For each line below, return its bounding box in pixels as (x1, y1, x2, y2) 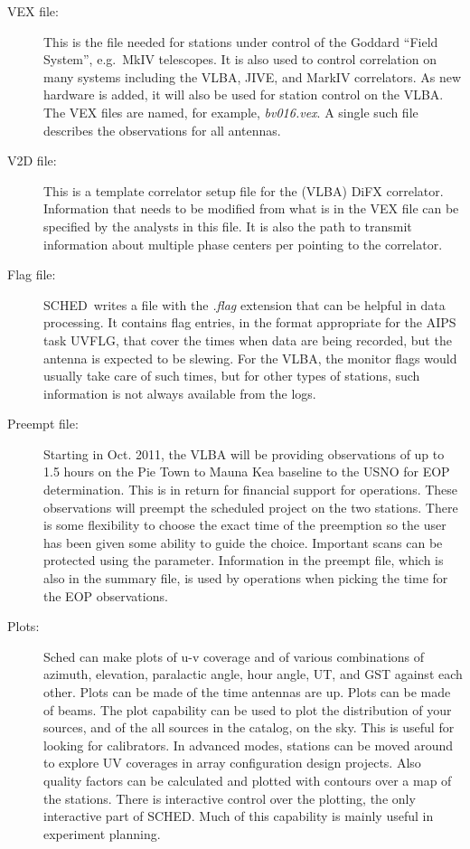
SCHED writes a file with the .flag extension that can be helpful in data (43, 295, 446, 314)
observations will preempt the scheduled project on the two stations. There (43, 497, 458, 516)
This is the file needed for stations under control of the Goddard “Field (43, 32, 438, 51)
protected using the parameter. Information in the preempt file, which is (43, 551, 444, 570)
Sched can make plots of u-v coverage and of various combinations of (43, 646, 425, 665)
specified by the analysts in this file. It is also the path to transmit (43, 216, 412, 235)
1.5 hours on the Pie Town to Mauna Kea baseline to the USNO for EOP (43, 462, 450, 481)
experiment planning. (43, 824, 161, 843)
